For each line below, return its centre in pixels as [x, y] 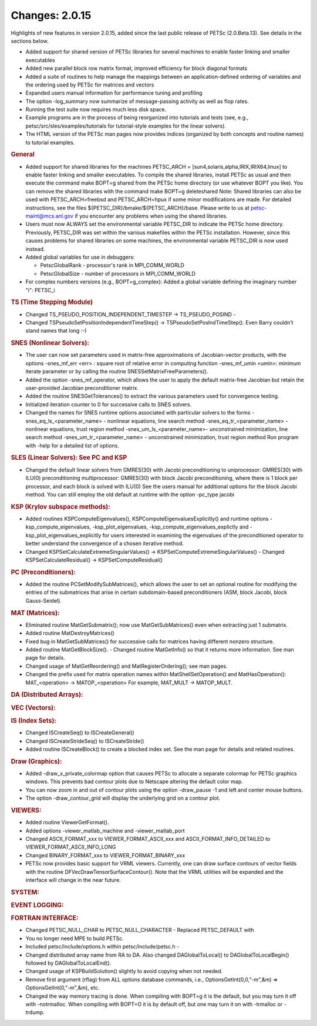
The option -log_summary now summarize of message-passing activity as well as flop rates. [137, 101]
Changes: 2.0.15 [51, 15]
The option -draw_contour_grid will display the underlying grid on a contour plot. [123, 798]
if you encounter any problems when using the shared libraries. [151, 216]
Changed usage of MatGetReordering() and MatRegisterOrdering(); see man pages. [127, 666]
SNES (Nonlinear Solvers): [50, 343]
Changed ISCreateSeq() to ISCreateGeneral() [80, 733]
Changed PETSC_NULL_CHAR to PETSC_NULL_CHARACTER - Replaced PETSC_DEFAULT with [140, 930]
